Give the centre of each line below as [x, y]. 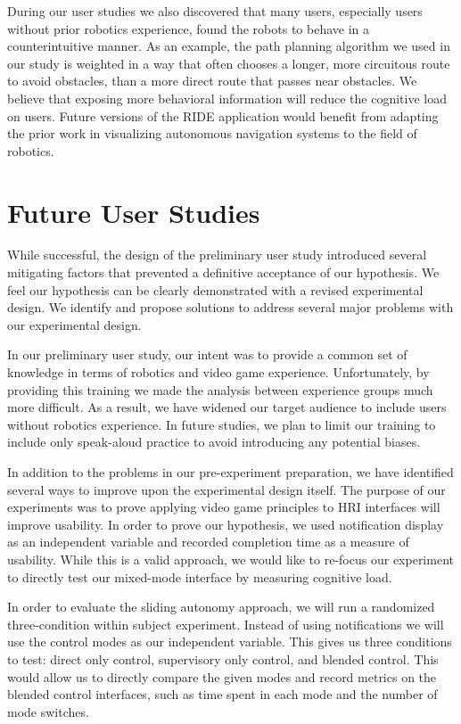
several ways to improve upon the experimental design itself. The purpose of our [226, 489]
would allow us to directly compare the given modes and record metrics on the [222, 676]
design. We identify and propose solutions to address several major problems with [230, 307]
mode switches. [48, 711]
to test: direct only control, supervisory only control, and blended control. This [223, 658]
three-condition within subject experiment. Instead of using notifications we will [226, 624]
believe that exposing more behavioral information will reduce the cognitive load [227, 98]
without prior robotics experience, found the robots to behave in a [188, 28]
